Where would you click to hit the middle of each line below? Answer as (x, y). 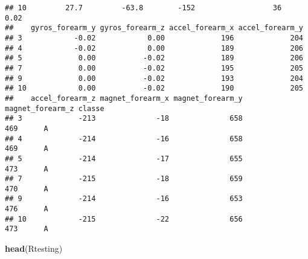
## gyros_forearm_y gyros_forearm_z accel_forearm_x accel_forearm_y (154, 28)
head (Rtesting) (34, 248)
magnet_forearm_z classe (55, 108)
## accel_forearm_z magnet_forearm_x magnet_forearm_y (124, 98)
